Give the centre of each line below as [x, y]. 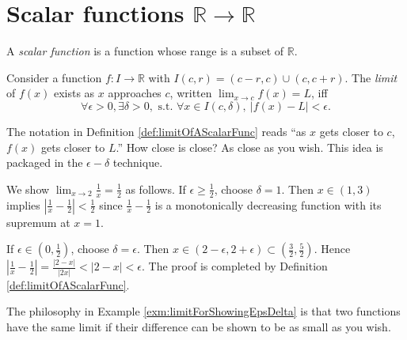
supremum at [38, 222]
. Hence [332, 249]
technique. [138, 162]
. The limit [371, 77]
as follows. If [156, 189]
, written [191, 93]
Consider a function [54, 77]
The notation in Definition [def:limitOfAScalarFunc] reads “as [156, 131]
